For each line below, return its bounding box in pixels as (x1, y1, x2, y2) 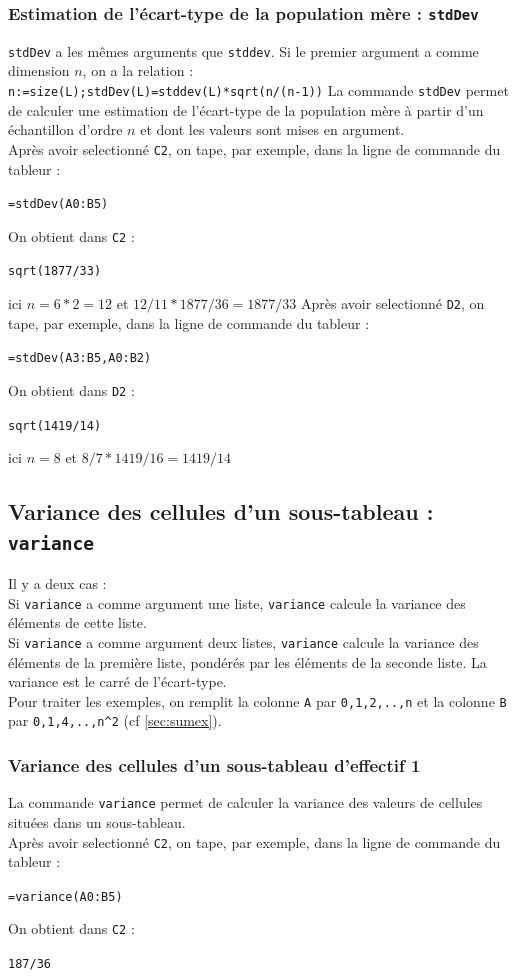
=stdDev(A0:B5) (8, 197, 109, 212)
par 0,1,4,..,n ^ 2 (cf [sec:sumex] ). (8, 710, 222, 731)
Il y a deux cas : (8, 573, 107, 594)
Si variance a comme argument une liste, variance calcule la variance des (8, 592, 466, 613)
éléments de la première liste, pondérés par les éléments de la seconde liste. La (8, 651, 487, 672)
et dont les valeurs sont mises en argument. (140, 119, 405, 140)
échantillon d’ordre (8, 119, 123, 140)
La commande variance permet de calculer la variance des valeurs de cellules (8, 792, 483, 813)
